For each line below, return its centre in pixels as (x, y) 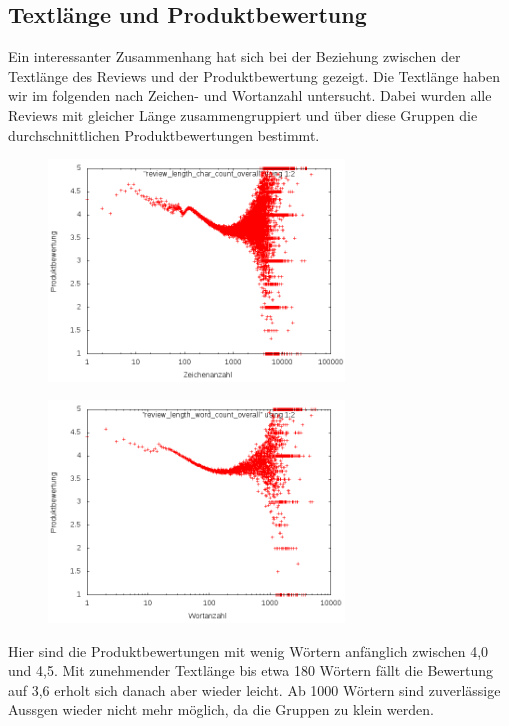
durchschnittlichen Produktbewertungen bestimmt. (164, 134)
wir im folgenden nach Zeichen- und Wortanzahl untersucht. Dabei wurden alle (250, 95)
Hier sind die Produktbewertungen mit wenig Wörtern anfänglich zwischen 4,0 (248, 650)
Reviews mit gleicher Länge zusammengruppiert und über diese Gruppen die (243, 114)
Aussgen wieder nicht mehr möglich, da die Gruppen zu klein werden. (221, 709)
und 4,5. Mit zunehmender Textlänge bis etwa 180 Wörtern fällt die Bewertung (250, 670)
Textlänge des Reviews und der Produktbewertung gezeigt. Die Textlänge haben (254, 75)
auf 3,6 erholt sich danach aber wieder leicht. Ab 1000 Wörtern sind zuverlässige (254, 689)
